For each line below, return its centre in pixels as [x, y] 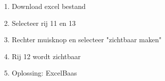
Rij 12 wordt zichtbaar [46, 56]
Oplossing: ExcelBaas [44, 73]
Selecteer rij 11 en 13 [44, 23]
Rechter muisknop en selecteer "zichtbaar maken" [87, 40]
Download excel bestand [49, 6]
